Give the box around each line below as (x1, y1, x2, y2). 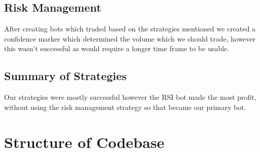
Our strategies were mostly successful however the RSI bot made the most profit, (4, 92, 256, 102)
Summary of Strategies (4, 68, 127, 84)
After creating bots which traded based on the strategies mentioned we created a (4, 23, 256, 34)
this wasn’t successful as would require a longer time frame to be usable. (4, 43, 230, 54)
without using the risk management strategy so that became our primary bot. (4, 101, 246, 112)
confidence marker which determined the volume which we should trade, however (4, 33, 256, 44)
